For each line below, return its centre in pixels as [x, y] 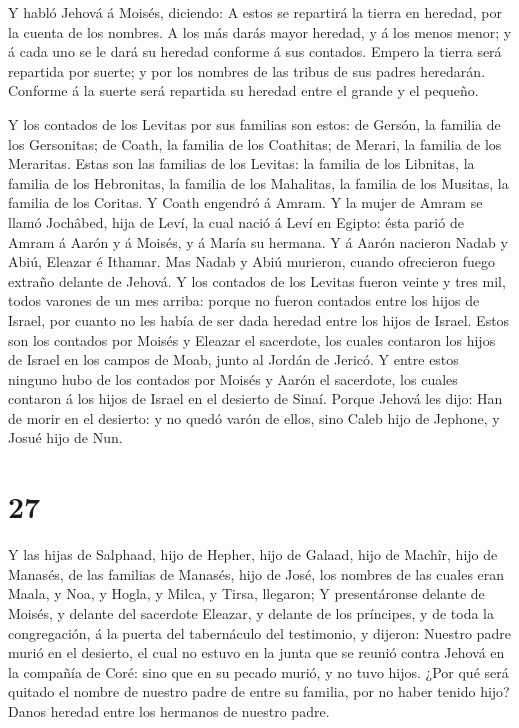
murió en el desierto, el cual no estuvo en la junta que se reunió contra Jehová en [256, 652]
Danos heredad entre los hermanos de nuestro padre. [169, 710]
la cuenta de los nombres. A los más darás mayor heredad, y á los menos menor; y [260, 31]
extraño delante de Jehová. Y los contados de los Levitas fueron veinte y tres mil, [257, 280]
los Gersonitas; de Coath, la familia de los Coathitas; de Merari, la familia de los [255, 143]
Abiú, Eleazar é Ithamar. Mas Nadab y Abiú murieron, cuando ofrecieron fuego [252, 261]
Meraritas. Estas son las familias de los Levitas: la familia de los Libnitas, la [241, 163]
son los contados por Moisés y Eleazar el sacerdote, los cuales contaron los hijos [252, 339]
